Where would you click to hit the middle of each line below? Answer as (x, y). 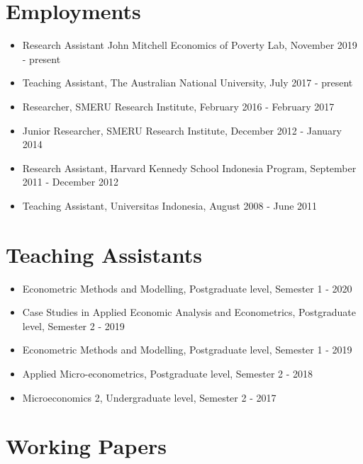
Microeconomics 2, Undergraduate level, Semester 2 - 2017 (149, 397)
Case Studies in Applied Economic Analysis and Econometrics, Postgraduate (189, 312)
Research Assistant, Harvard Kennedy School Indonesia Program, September (189, 168)
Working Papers (86, 446)
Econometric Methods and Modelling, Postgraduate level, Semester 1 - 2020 (187, 288)
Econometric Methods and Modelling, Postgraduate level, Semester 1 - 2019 (187, 350)
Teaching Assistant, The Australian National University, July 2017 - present (188, 83)
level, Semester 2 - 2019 (73, 326)
